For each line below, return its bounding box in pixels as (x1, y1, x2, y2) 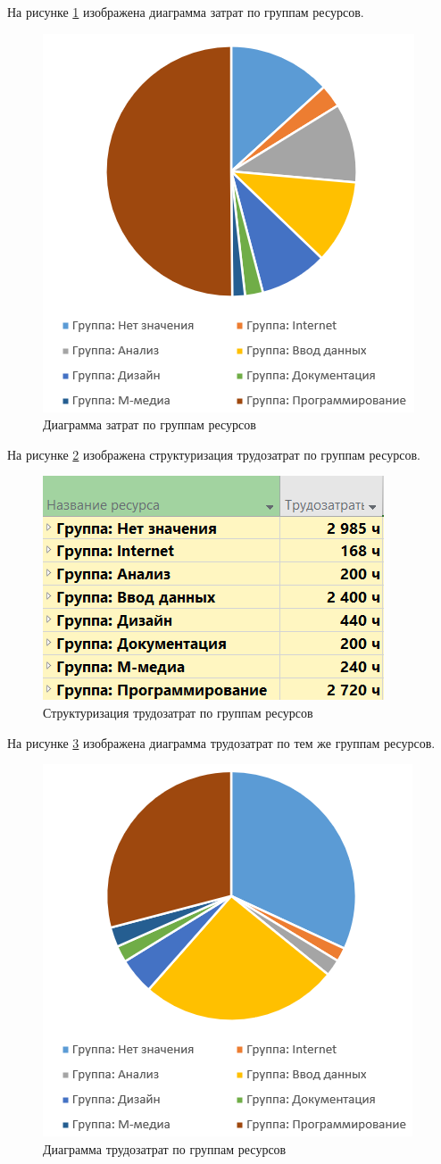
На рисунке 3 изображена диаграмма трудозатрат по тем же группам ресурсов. (7, 733, 436, 752)
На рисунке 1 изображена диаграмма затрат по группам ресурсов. (7, 3, 364, 21)
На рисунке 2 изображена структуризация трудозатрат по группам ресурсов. (7, 445, 420, 463)
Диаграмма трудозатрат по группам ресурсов (43, 1139, 287, 1158)
